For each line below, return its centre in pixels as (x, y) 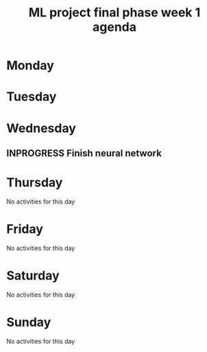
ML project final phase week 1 (114, 13)
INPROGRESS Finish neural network (84, 153)
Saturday (33, 276)
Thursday (35, 183)
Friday (25, 229)
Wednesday (41, 128)
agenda (114, 27)
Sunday (29, 322)
